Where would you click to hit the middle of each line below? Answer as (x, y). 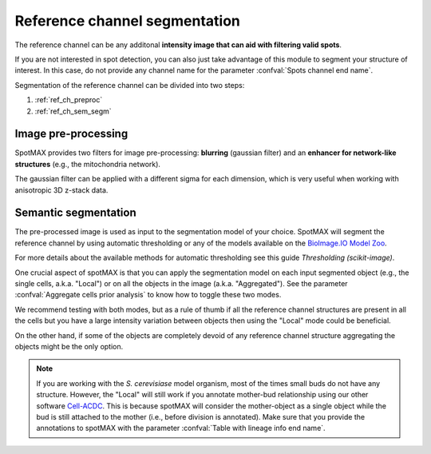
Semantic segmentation (76, 213)
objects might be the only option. (69, 346)
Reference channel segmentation (128, 21)
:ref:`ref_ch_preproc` (69, 100)
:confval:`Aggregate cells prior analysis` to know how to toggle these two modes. (148, 295)
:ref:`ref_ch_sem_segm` (73, 111)
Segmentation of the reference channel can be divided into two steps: (130, 85)
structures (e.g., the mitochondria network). (88, 164)
